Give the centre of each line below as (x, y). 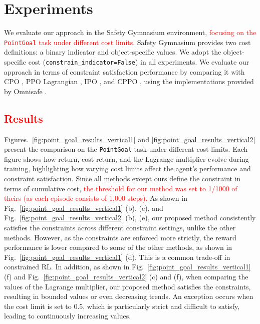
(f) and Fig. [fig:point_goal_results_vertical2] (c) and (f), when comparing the (126, 276)
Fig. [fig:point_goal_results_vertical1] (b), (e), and (84, 208)
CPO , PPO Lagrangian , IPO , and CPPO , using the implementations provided (129, 81)
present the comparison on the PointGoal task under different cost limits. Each (126, 149)
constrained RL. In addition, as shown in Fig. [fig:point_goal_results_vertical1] (127, 267)
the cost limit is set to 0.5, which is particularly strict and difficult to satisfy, (122, 306)
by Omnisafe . (26, 91)
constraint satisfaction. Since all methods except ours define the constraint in (122, 179)
